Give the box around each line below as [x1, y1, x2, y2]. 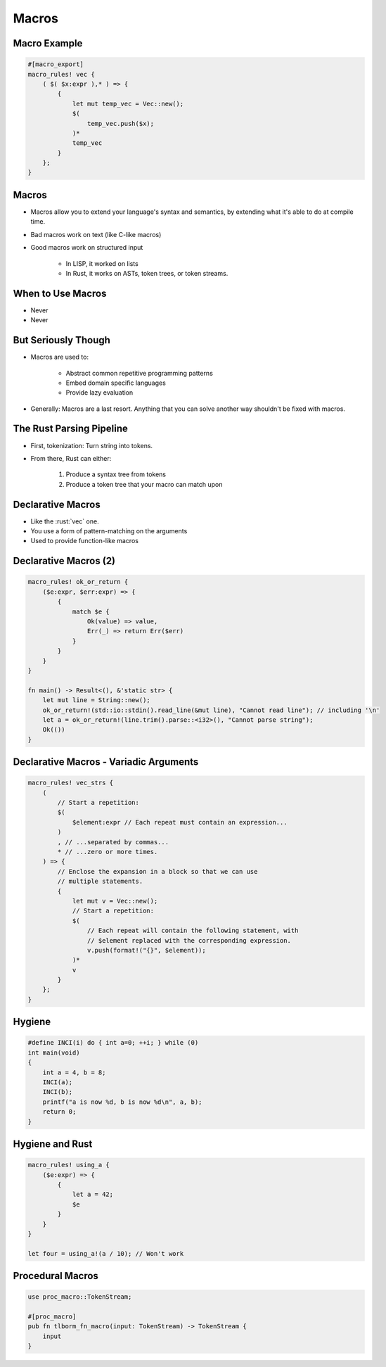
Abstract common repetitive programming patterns [65, 369, 214, 377]
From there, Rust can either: [30, 454, 112, 462]
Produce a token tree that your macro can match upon [65, 480, 223, 488]
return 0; [42, 1108, 77, 1116]
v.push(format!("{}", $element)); [86, 946, 207, 954]
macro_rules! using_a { [27, 1161, 110, 1169]
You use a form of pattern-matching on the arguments [30, 527, 188, 535]
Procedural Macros [13, 1270, 98, 1282]
